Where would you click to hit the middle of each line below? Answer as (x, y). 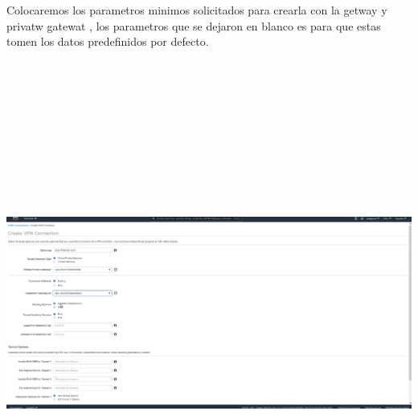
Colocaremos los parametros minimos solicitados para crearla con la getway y (197, 10)
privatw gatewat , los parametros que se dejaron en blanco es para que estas (194, 25)
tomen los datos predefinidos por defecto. (108, 41)
